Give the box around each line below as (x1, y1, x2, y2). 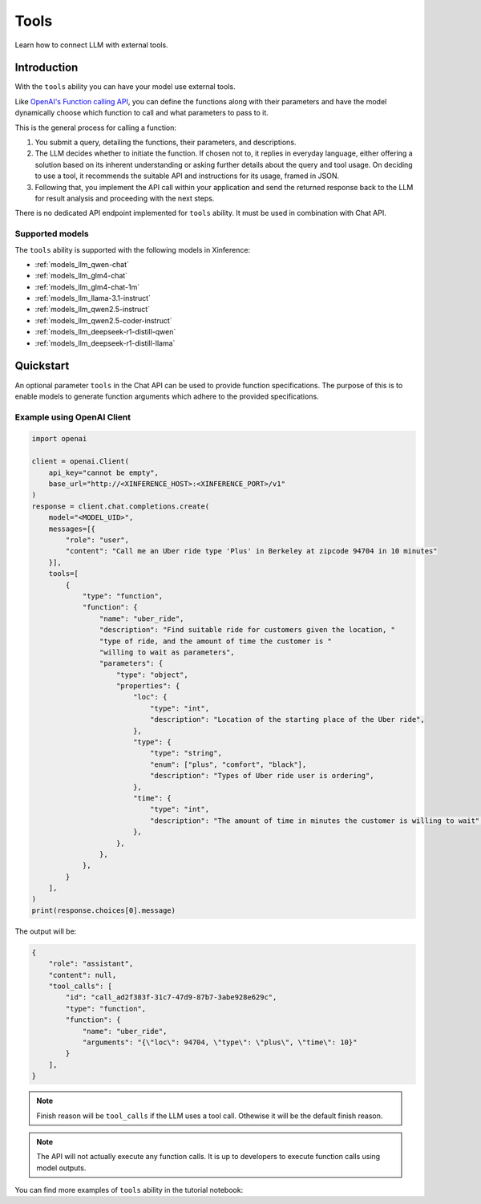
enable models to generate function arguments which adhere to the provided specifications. (14, 391, 320, 401)
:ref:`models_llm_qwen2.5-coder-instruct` (34, 315, 172, 325)
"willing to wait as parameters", (99, 647, 236, 657)
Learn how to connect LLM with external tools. (14, 40, 168, 50)
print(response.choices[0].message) (31, 906, 176, 914)
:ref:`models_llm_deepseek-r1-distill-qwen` (34, 327, 176, 337)
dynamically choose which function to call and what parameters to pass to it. (14, 108, 269, 118)
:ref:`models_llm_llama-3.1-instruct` (34, 294, 152, 303)
